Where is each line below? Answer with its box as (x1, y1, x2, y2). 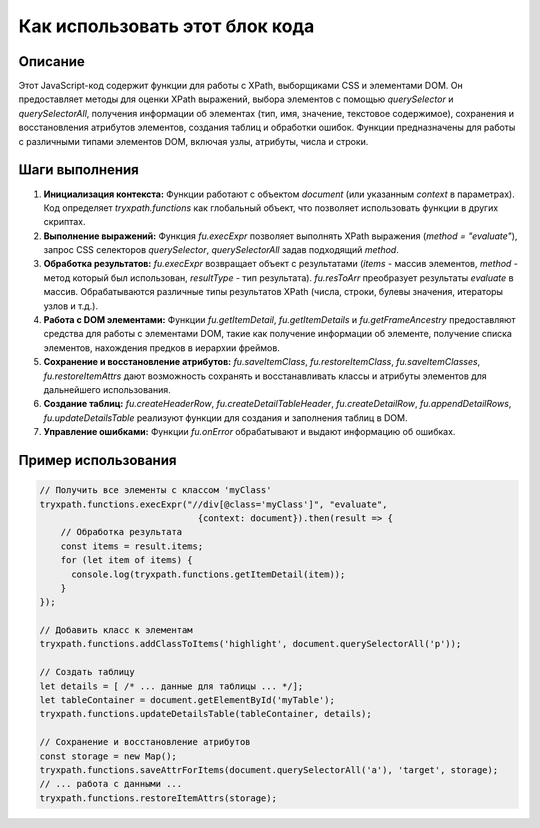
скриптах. (43, 216, 86, 228)
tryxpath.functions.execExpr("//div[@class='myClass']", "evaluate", (39, 498, 388, 510)
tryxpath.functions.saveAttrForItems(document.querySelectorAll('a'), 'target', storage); (39, 764, 499, 775)
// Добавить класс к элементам (39, 625, 194, 636)
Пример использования (18, 451, 177, 469)
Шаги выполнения (18, 161, 139, 179)
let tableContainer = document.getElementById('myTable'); (39, 695, 335, 706)
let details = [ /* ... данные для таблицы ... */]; (39, 680, 304, 692)
